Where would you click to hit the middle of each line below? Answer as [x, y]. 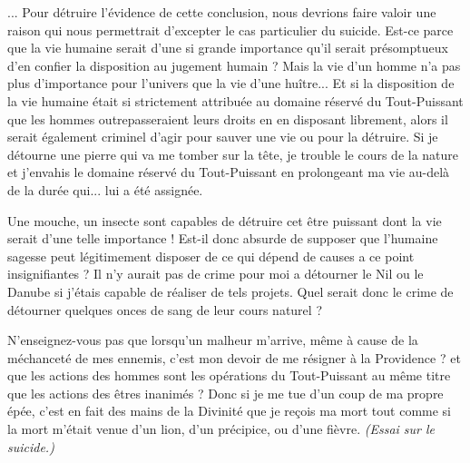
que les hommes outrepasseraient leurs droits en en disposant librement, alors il [228, 118]
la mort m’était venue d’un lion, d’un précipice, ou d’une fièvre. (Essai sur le [221, 429]
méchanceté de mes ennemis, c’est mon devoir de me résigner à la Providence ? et [234, 357]
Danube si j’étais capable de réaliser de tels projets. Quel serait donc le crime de [230, 291]
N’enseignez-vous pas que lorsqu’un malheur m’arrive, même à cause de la [213, 340]
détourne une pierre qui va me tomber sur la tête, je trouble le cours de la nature [233, 154]
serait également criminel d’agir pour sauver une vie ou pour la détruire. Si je [223, 137]
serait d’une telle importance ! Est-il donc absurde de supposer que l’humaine [223, 238]
